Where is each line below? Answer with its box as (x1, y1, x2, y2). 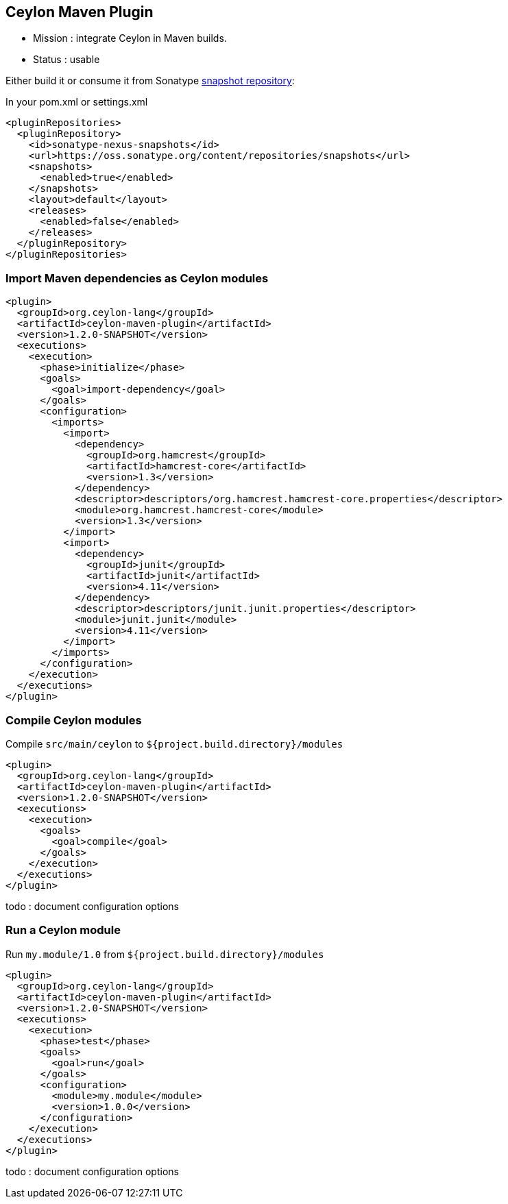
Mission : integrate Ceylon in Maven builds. (33, 32, 227, 45)
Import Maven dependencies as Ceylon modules (5, 271, 269, 285)
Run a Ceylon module (5, 923, 121, 937)
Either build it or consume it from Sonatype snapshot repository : (5, 75, 295, 87)
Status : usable (33, 53, 100, 66)
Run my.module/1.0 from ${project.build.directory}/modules (5, 948, 324, 960)
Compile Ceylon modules (5, 713, 142, 727)
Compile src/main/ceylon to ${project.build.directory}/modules (5, 737, 343, 750)
